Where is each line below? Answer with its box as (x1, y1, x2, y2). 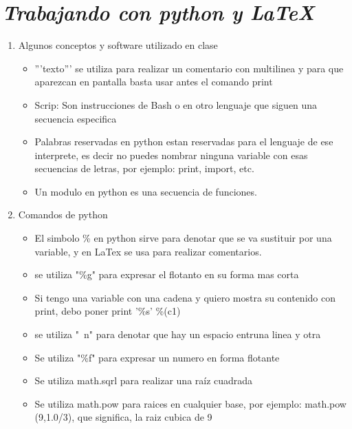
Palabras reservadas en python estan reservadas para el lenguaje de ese (34, 134, 333, 149)
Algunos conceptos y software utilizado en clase (18, 38, 218, 52)
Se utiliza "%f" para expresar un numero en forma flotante (34, 350, 280, 364)
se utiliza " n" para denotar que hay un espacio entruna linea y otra (34, 327, 321, 342)
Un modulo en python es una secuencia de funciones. (34, 184, 257, 198)
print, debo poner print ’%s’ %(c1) (34, 304, 181, 318)
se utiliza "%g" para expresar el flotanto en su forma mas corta (34, 267, 299, 282)
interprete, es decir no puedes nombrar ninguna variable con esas (34, 147, 308, 162)
